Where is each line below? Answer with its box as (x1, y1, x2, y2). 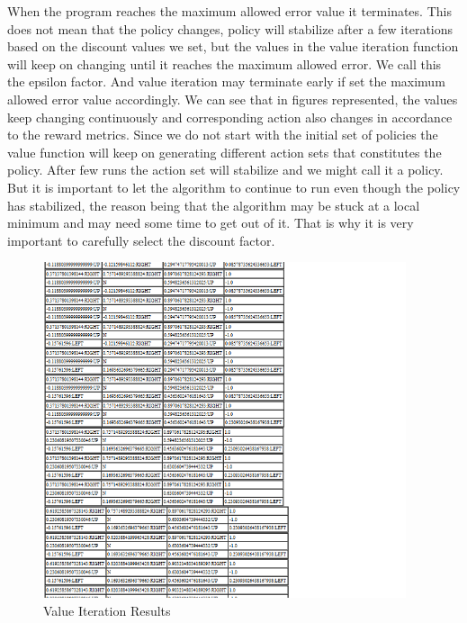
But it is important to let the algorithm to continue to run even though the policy (7, 177, 461, 196)
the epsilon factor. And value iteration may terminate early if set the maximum (7, 72, 445, 91)
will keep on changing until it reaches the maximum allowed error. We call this (7, 54, 442, 73)
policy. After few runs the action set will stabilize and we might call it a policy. (7, 160, 444, 179)
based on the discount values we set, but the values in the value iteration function (7, 37, 459, 56)
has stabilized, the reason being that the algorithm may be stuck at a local (7, 195, 420, 214)
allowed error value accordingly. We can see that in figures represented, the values (7, 89, 458, 108)
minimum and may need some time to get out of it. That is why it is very (7, 213, 414, 232)
